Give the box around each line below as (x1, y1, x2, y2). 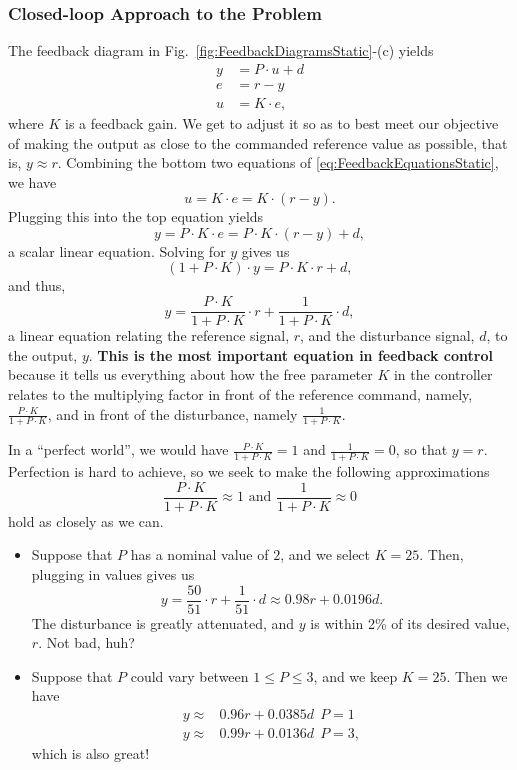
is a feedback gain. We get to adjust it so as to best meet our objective (65, 112, 499, 133)
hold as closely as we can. (8, 510, 164, 531)
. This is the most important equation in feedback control (88, 344, 493, 365)
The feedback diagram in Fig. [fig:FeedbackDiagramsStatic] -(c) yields (8, 40, 434, 61)
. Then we (446, 665, 508, 686)
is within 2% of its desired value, (310, 612, 510, 633)
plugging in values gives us (31, 564, 195, 584)
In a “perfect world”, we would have (8, 439, 229, 460)
